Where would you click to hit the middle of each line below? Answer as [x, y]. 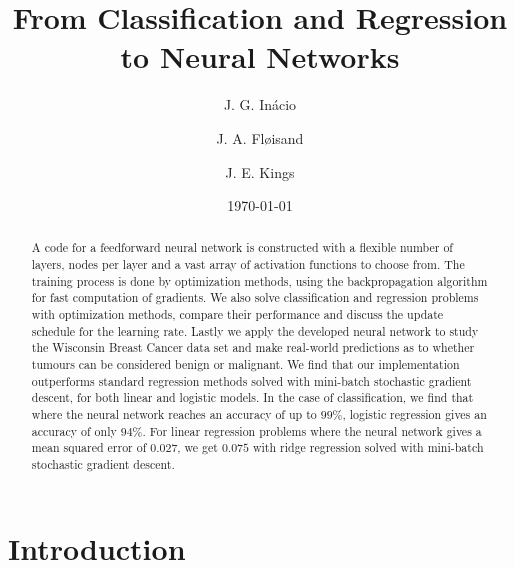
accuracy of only [74, 430]
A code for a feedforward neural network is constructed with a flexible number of [242, 247]
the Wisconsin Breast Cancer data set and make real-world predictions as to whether [253, 347]
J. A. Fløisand [260, 137]
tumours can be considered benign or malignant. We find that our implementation [245, 364]
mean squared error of [89, 447]
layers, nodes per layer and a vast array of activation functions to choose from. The [248, 264]
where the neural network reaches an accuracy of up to [174, 414]
